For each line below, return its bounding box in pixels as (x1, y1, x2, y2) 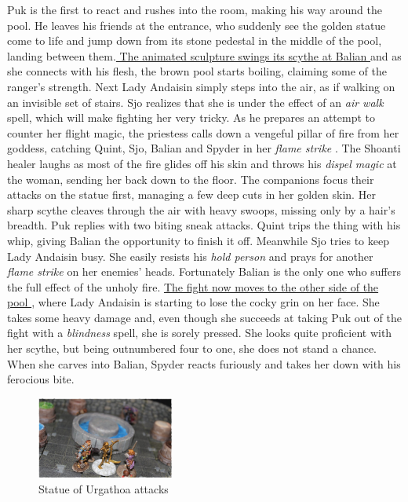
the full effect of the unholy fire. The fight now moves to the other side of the (7, 278, 379, 295)
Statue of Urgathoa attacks (38, 480, 169, 497)
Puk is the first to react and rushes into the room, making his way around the (7, 2, 382, 17)
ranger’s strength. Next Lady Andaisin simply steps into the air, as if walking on (7, 78, 395, 94)
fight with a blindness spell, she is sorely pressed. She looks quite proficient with (7, 324, 392, 341)
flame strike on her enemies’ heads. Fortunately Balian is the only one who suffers (7, 263, 401, 280)
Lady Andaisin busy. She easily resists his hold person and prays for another (7, 247, 373, 264)
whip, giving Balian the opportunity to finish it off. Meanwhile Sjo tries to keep (7, 232, 389, 248)
